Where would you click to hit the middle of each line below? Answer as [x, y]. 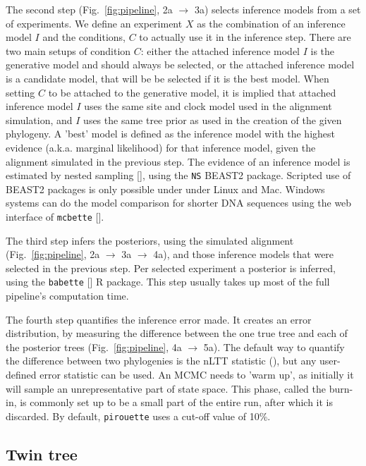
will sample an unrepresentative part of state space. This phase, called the [166, 388]
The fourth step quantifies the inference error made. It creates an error [159, 319]
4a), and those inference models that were [244, 254]
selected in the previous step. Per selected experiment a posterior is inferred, [171, 268]
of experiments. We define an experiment [94, 23]
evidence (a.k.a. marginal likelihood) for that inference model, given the [161, 147]
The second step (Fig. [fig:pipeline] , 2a [89, 9]
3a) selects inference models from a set [277, 9]
